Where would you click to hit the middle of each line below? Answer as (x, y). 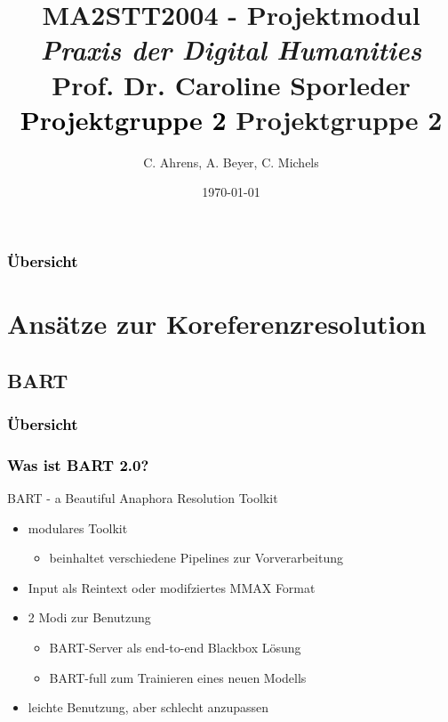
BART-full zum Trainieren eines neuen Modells (178, 677)
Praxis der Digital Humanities (231, 50)
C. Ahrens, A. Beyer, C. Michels (231, 162)
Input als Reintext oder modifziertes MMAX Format (172, 587)
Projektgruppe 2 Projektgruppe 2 (231, 119)
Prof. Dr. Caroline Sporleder (231, 84)
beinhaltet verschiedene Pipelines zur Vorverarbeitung (196, 558)
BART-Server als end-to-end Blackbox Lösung (175, 647)
